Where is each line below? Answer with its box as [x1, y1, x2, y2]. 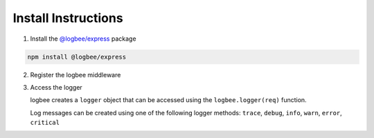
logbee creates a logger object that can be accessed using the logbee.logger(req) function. [30, 96, 308, 104]
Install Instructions [12, 10, 124, 26]
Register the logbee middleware [30, 70, 121, 79]
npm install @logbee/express [27, 52, 127, 61]
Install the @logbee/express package [30, 34, 136, 43]
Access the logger [30, 83, 82, 91]
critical [30, 119, 60, 127]
